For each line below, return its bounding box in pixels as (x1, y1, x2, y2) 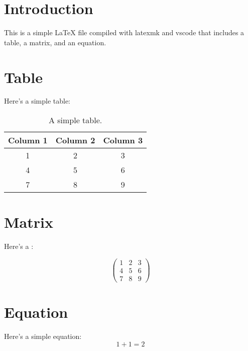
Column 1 (8, 134, 48, 146)
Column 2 (55, 134, 95, 146)
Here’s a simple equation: (4, 331, 82, 341)
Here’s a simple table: (4, 96, 71, 106)
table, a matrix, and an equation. (4, 37, 106, 47)
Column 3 (103, 134, 143, 146)
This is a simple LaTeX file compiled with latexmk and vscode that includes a (4, 27, 244, 38)
